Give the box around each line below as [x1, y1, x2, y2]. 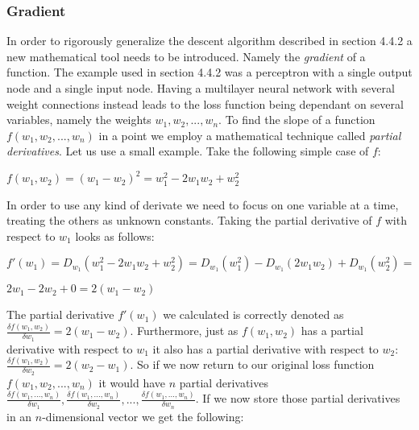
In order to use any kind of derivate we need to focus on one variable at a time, [6, 196, 399, 213]
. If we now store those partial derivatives [195, 390, 400, 407]
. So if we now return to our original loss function [130, 356, 375, 373]
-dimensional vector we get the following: [42, 407, 244, 424]
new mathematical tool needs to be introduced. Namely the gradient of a [6, 48, 366, 64]
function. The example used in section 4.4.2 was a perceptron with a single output [6, 64, 413, 81]
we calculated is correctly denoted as [163, 306, 344, 323]
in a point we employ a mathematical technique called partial [98, 126, 401, 143]
